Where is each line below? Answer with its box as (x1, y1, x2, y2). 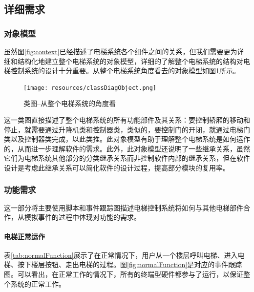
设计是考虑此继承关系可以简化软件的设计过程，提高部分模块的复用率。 (4, 163, 230, 172)
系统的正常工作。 (10, 278, 65, 289)
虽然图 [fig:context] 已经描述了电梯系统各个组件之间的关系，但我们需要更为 (4, 46, 237, 56)
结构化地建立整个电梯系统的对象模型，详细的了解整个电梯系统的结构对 (17, 56, 243, 66)
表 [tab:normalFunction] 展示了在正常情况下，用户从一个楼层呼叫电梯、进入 (4, 250, 238, 260)
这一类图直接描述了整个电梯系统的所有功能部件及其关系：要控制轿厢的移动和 (4, 115, 250, 125)
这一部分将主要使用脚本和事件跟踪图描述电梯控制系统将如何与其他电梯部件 (4, 202, 243, 212)
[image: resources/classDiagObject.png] (23, 84, 157, 91)
